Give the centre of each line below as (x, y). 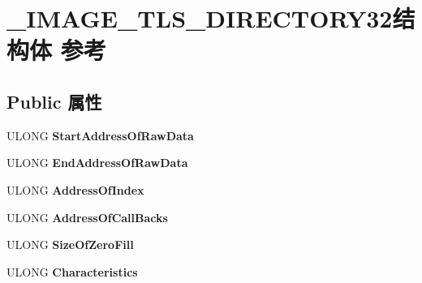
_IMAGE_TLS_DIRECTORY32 (200, 18)
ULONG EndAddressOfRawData (97, 163)
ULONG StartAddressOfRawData (100, 135)
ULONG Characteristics (72, 271)
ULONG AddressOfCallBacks (87, 217)
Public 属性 (54, 101)
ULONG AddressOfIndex (75, 189)
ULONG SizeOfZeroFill (70, 244)
